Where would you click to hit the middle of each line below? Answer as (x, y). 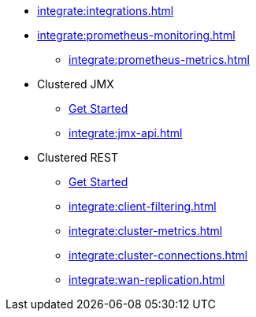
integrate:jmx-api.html (126, 133)
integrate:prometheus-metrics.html (159, 60)
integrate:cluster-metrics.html (146, 231)
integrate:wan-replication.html (147, 280)
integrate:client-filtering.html (143, 206)
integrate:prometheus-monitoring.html (136, 35)
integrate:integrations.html (106, 11)
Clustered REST (78, 157)
